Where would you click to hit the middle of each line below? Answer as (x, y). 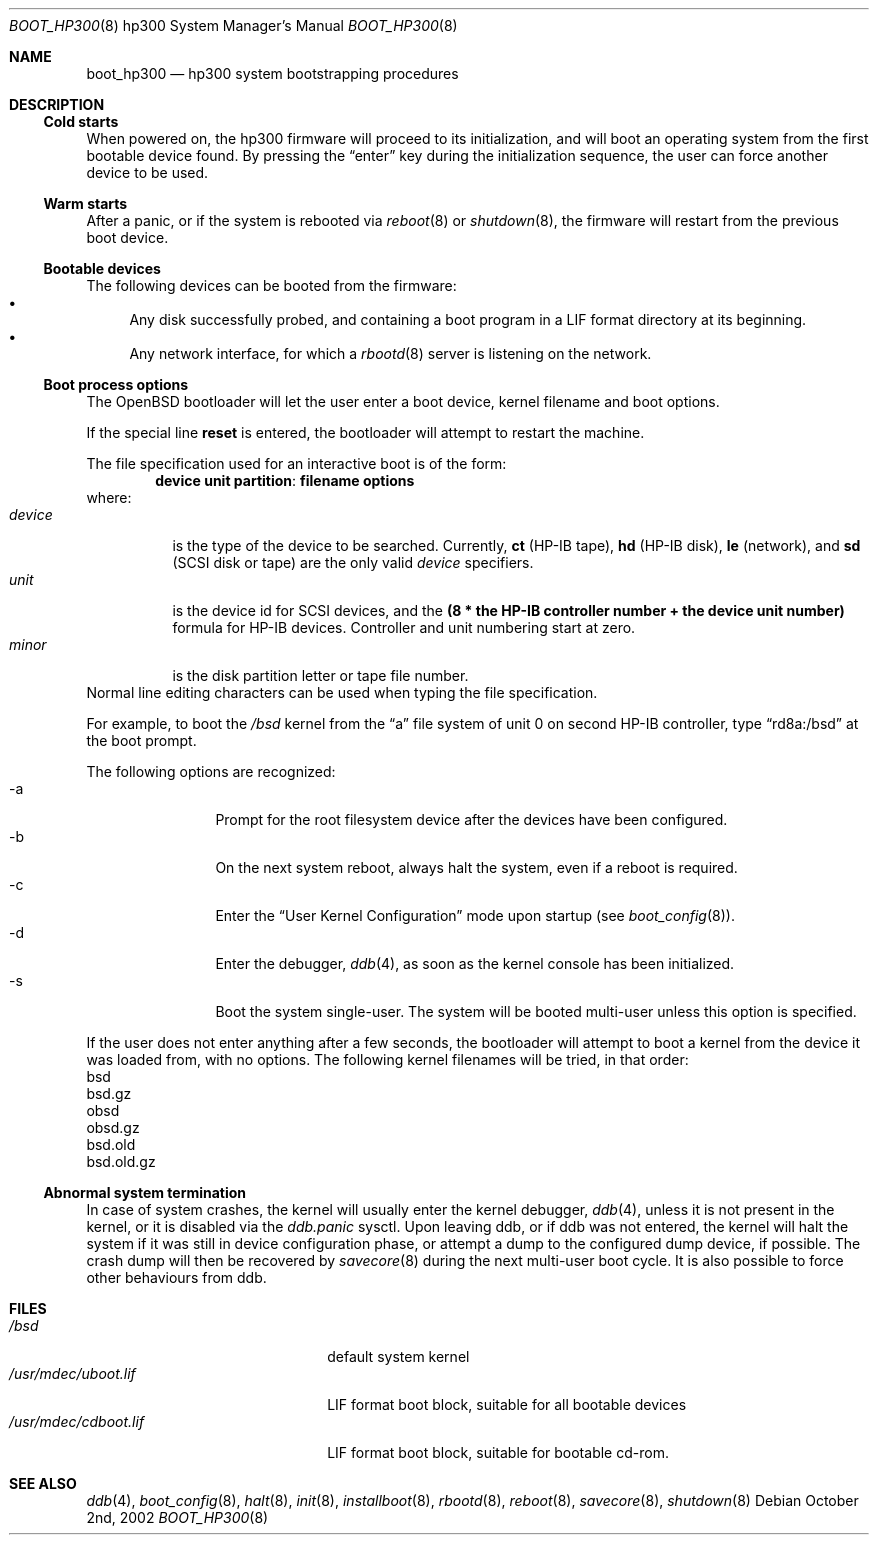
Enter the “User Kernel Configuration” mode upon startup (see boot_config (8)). (475, 915)
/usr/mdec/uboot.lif (72, 1373)
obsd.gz (113, 1127)
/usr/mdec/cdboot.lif (77, 1421)
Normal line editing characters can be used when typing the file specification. (342, 692)
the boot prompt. (141, 740)
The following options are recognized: (211, 771)
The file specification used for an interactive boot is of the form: (296, 463)
